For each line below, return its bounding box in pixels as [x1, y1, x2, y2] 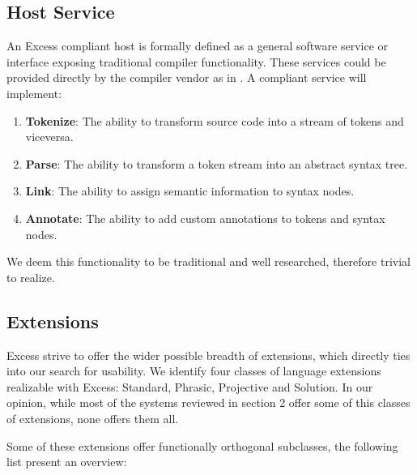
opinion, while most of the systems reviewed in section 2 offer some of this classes [6, 394, 411, 411]
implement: [6, 84, 62, 101]
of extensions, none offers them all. [6, 409, 179, 426]
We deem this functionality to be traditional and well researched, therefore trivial [6, 253, 411, 270]
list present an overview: [6, 453, 127, 470]
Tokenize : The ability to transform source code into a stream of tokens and [25, 112, 404, 129]
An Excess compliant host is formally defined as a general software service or [6, 37, 389, 54]
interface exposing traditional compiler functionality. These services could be [6, 53, 386, 70]
